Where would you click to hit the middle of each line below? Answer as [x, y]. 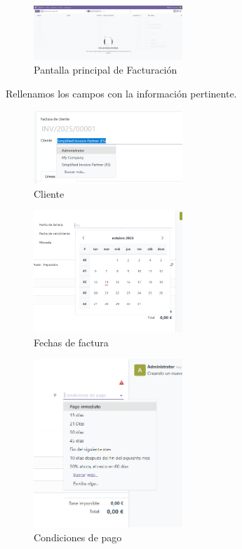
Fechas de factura [71, 342]
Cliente [49, 193]
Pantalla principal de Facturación [106, 70]
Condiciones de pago [78, 537]
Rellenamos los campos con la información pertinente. [121, 94]
